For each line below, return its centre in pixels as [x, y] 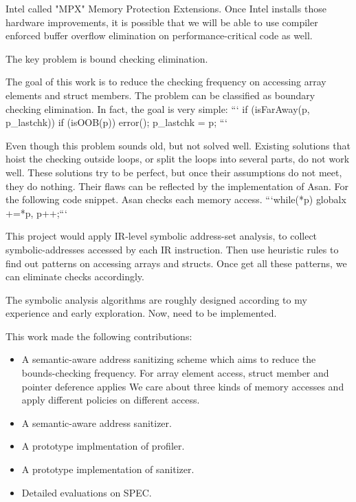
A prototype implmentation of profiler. [103, 446]
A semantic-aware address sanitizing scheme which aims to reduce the [169, 359]
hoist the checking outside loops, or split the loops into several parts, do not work [178, 159]
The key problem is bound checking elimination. [107, 58]
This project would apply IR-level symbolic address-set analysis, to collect [162, 236]
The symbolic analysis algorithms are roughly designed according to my [156, 299]
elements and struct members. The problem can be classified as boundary [160, 95]
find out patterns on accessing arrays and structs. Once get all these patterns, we [176, 263]
